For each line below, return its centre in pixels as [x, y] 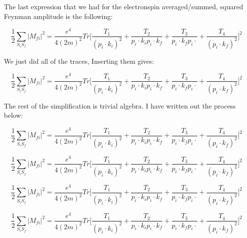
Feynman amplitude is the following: [58, 16]
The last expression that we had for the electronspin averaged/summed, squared [124, 6]
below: [13, 115]
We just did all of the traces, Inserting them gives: [79, 61]
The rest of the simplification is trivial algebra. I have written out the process [120, 105]
